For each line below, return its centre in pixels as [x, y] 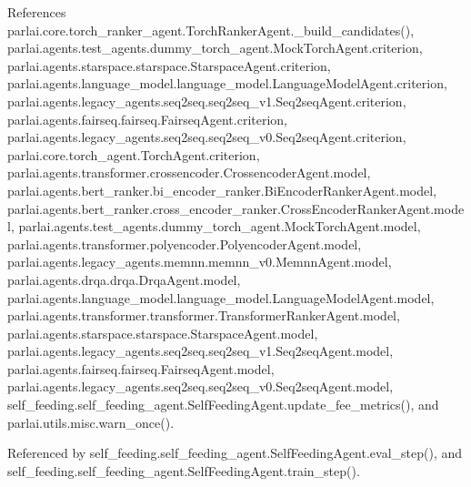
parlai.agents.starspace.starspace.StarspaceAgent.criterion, [169, 65]
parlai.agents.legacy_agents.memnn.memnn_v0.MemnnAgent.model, [200, 262]
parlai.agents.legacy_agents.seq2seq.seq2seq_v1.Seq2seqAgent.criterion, [207, 101]
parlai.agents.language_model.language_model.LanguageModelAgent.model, [221, 297]
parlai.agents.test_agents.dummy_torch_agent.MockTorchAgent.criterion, [215, 48]
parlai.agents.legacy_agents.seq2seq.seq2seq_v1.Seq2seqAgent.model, [200, 351]
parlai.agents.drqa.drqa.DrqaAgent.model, [124, 279]
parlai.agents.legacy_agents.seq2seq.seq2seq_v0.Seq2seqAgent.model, [200, 386]
